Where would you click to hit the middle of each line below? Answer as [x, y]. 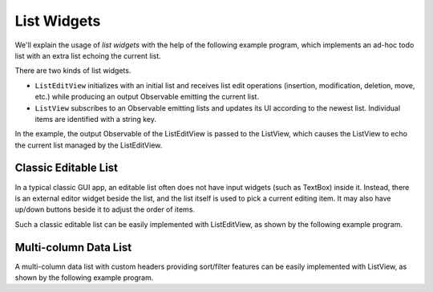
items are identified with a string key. [95, 119]
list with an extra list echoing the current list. [88, 55]
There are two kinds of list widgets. [73, 71]
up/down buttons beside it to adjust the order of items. [105, 209]
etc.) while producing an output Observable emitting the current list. [147, 97]
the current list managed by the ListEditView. [89, 145]
